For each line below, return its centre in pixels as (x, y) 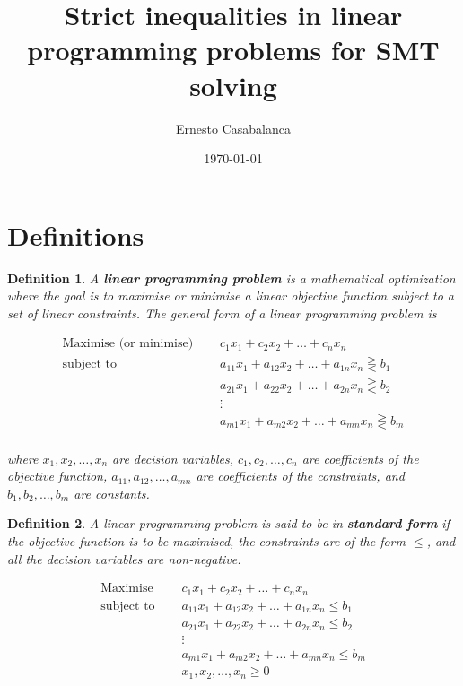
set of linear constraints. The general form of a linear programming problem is (222, 313)
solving (233, 85)
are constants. (112, 493)
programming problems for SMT (233, 50)
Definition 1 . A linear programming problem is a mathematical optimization (231, 278)
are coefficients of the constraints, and (300, 476)
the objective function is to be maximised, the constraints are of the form (206, 540)
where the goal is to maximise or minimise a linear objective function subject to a (231, 295)
